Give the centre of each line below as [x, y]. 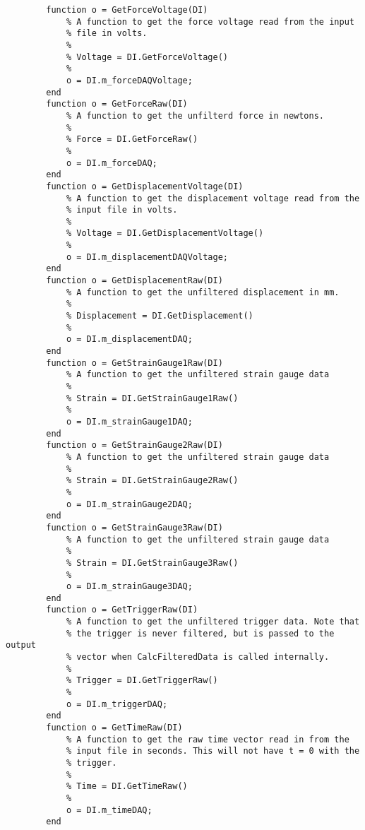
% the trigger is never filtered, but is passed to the [200, 633]
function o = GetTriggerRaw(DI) [122, 610]
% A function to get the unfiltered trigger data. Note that [213, 622]
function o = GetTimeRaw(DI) [114, 728]
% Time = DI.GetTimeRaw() [127, 787]
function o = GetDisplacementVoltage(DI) [145, 186]
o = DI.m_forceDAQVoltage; [129, 80]
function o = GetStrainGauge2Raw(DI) [134, 445]
